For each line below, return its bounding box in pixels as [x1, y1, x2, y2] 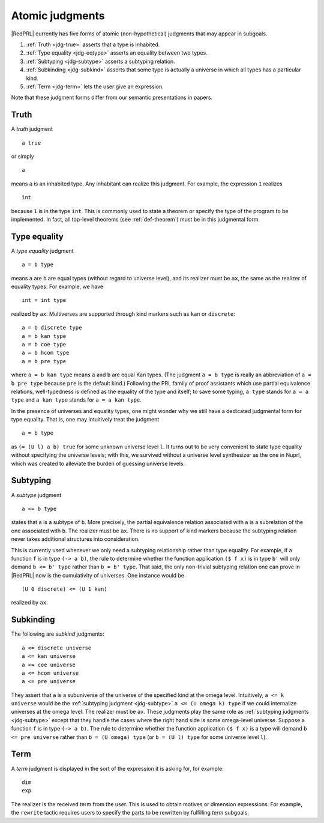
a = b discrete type [22, 324, 82, 331]
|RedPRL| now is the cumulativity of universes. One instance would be [11, 571, 185, 579]
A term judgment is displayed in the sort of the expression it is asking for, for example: [11, 765, 224, 772]
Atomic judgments [11, 9, 105, 22]
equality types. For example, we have [11, 283, 104, 290]
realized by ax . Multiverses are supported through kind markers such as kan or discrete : [11, 310, 235, 318]
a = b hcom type [22, 349, 70, 357]
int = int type [22, 297, 67, 304]
